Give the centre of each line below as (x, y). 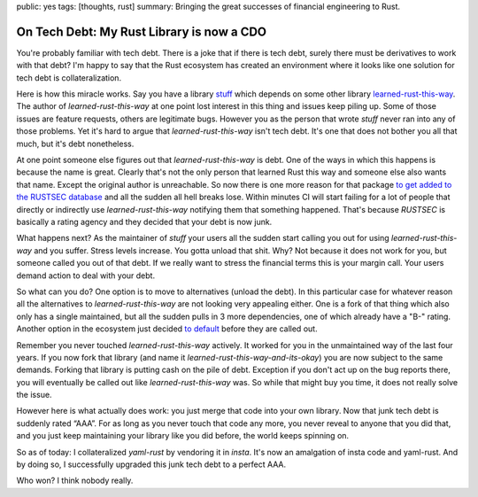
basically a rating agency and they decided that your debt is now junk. (144, 221)
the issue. (34, 395)
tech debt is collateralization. (69, 78)
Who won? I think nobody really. (75, 481)
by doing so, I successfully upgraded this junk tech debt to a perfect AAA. (151, 464)
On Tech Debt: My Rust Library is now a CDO (142, 31)
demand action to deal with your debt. (85, 276)
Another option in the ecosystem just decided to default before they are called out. (167, 329)
